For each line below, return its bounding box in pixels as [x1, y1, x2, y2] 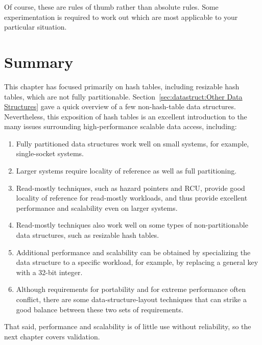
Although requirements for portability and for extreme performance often [16, 284, 246, 294]
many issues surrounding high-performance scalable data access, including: [4, 121, 237, 132]
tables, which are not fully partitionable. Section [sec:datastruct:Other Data [4, 91, 243, 102]
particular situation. [4, 21, 67, 32]
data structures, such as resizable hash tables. [16, 230, 159, 240]
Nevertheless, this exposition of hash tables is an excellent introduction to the [4, 111, 247, 121]
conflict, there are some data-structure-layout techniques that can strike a [16, 294, 247, 304]
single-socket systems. [16, 148, 84, 159]
